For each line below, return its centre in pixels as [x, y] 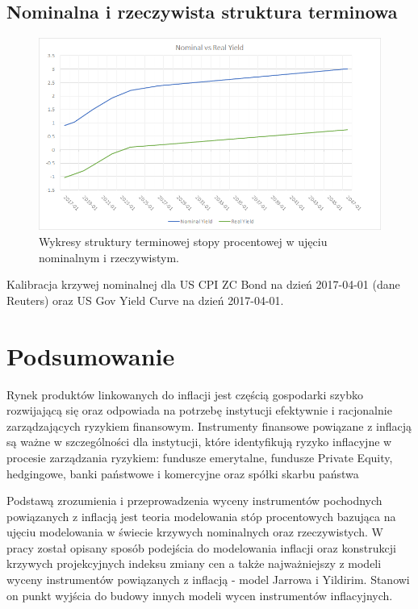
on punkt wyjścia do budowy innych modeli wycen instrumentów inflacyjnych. [200, 595]
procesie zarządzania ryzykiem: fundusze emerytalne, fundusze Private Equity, [200, 457]
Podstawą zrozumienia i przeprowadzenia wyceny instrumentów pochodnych [194, 501]
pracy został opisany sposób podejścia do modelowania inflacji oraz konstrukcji [201, 547]
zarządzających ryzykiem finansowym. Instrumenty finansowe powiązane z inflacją [209, 425]
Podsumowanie [91, 355]
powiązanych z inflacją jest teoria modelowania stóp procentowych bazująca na [201, 516]
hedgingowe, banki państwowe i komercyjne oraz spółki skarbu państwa [183, 473]
